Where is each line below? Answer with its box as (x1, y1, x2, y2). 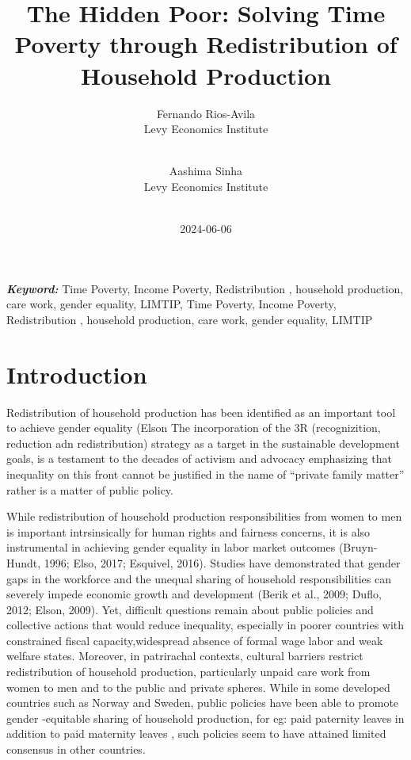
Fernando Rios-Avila (156, 105, 256, 121)
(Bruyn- (338, 539, 378, 556)
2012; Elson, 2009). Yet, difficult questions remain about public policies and (6, 601, 374, 617)
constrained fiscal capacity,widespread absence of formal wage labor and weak (6, 632, 383, 648)
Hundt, (6, 554, 41, 571)
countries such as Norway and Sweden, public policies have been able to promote (6, 694, 399, 711)
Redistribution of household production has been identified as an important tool (6, 403, 396, 420)
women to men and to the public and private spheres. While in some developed (6, 678, 390, 695)
